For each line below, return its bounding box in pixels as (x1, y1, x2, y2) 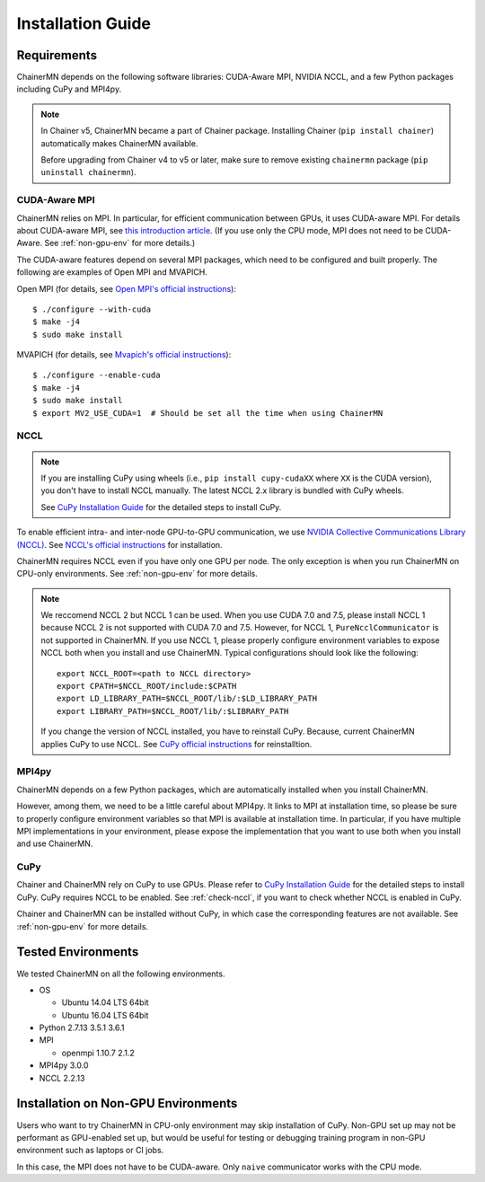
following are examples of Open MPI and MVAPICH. (16, 267, 208, 278)
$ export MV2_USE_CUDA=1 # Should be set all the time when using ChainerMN (32, 408, 384, 418)
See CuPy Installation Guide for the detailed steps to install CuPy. (40, 501, 282, 512)
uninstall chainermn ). (40, 167, 137, 178)
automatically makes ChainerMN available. (40, 137, 198, 148)
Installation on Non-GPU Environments (16, 1096, 238, 1111)
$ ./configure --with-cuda (32, 304, 152, 314)
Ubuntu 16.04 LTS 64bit (61, 1010, 149, 1020)
